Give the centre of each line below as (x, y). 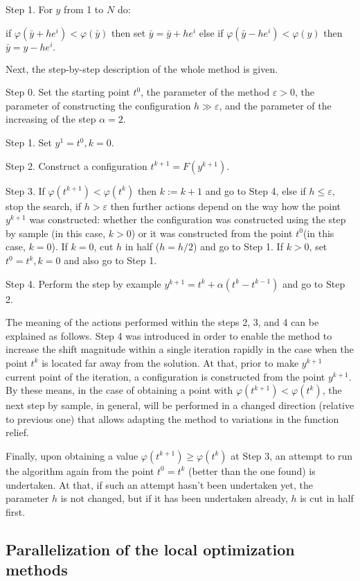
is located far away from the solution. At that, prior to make (170, 362)
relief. (17, 432)
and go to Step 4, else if (255, 190)
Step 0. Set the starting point (68, 92)
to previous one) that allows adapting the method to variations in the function (172, 418)
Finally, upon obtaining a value (72, 455)
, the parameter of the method (205, 92)
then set (129, 32)
